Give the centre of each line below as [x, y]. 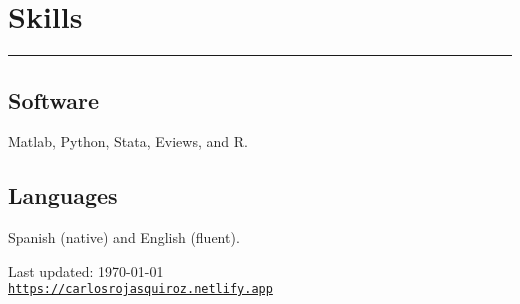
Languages [63, 195]
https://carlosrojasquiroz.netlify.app [140, 289]
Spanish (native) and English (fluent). [124, 237]
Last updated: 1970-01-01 [86, 270]
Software [54, 99]
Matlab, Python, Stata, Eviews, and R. [128, 141]
